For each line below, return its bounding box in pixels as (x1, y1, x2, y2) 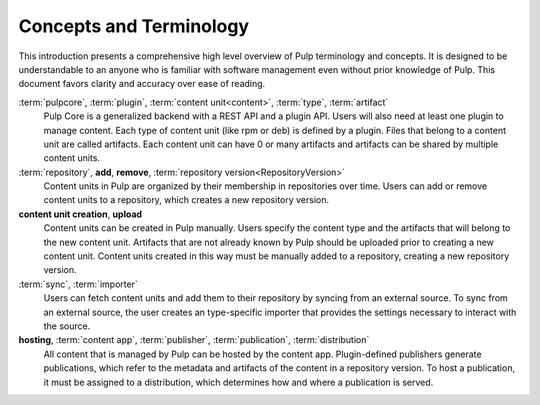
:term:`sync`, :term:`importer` (18, 278, 139, 290)
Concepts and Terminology (18, 15, 250, 37)
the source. (43, 320, 91, 332)
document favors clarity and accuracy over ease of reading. (18, 78, 266, 90)
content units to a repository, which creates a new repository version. (43, 194, 330, 206)
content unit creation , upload (18, 208, 143, 220)
